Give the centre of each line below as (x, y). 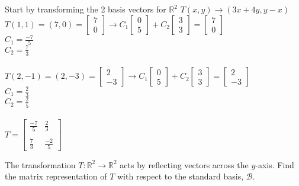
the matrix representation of (56, 176)
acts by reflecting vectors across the (184, 164)
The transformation (40, 164)
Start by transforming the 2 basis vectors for (86, 9)
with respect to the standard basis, (181, 176)
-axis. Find (275, 164)
